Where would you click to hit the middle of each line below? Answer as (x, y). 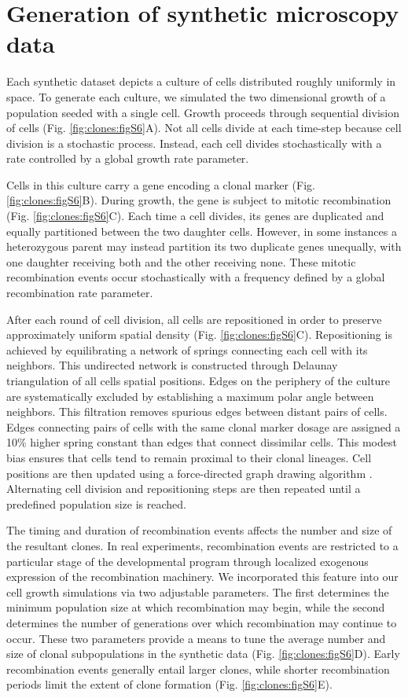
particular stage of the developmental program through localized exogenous (187, 561)
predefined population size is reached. (96, 503)
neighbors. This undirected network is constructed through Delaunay (172, 365)
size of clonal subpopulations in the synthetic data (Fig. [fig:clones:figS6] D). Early (203, 654)
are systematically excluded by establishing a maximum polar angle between (190, 396)
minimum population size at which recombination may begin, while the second (196, 607)
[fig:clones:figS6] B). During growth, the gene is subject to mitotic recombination (199, 200)
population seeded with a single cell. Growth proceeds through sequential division (203, 112)
